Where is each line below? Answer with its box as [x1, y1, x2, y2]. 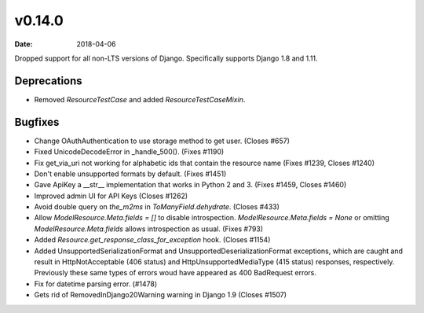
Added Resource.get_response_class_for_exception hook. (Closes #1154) [34, 235, 271, 245]
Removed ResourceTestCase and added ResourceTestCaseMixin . [34, 94, 246, 104]
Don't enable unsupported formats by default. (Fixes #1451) [34, 169, 227, 179]
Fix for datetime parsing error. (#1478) [34, 279, 158, 289]
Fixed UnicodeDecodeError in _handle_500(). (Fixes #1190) [34, 147, 225, 156]
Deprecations [14, 74, 82, 87]
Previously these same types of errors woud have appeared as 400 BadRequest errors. [34, 268, 317, 278]
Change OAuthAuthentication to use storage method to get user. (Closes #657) [34, 136, 291, 145]
